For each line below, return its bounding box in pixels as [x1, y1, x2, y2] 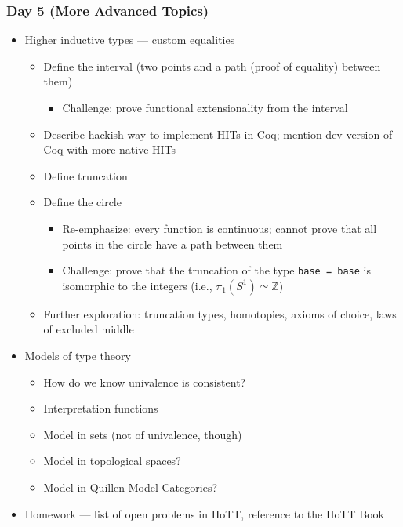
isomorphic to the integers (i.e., [62, 277, 212, 293]
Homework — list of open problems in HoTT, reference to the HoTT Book [24, 505, 384, 522]
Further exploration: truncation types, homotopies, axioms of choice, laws [43, 305, 397, 322]
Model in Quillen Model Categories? [43, 478, 218, 495]
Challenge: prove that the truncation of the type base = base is [62, 262, 371, 278]
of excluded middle [43, 321, 134, 337]
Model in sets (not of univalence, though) [43, 426, 242, 442]
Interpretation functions [43, 400, 158, 416]
